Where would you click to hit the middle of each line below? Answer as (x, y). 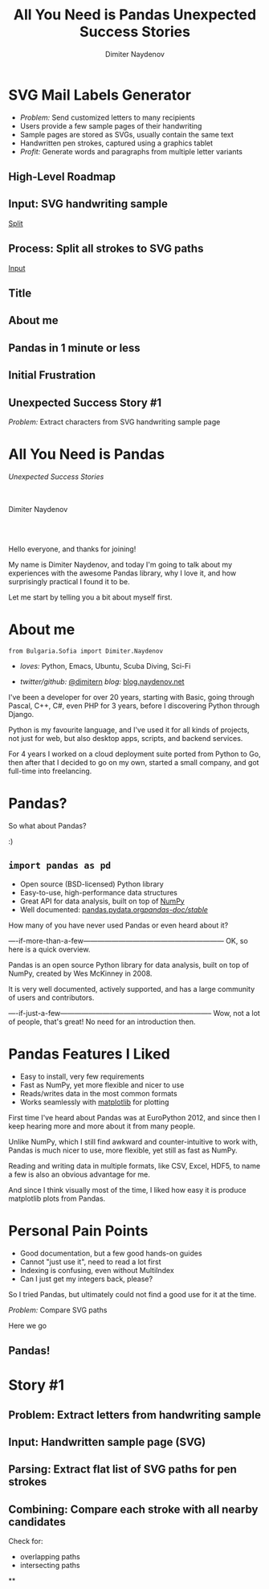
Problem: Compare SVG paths (58, 1310)
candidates (37, 1522)
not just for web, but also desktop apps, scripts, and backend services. (126, 738)
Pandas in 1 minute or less (74, 348)
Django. (21, 714)
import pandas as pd (60, 866)
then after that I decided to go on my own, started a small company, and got (134, 762)
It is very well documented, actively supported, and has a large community (132, 989)
